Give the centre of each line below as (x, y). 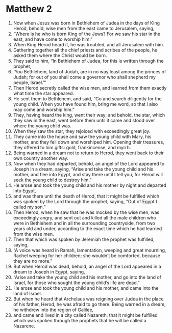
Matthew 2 (29, 9)
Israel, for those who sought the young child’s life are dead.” (76, 283)
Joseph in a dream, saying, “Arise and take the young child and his (83, 169)
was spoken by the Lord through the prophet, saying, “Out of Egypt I (85, 201)
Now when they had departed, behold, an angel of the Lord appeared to (89, 163)
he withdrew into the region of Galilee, (53, 310)
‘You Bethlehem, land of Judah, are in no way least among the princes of (90, 71)
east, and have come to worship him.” (53, 39)
